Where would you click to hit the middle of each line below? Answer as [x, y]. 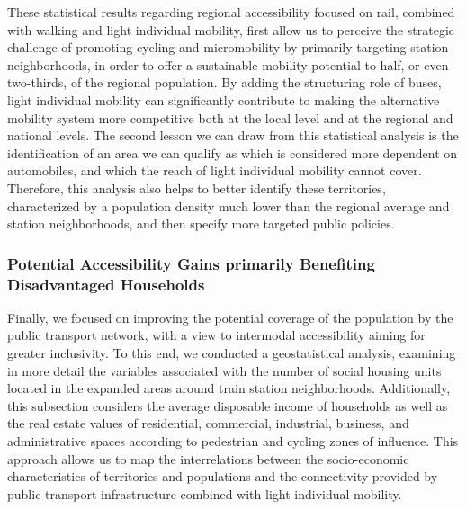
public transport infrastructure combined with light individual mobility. [205, 493]
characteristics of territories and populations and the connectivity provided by [223, 476]
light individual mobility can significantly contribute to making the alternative [224, 99]
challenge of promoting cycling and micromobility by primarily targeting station [228, 47]
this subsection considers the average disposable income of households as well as [228, 405]
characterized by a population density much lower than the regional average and [229, 205]
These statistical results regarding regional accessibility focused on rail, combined [231, 12]
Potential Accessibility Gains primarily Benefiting [191, 263]
